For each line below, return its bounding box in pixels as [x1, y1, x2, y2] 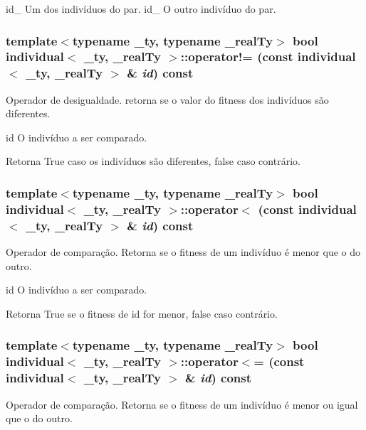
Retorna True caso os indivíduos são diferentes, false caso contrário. [6, 154, 300, 168]
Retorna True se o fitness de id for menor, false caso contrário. [6, 306, 278, 321]
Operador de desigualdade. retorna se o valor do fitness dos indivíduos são [6, 92, 329, 107]
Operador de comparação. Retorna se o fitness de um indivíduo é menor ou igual [6, 397, 358, 412]
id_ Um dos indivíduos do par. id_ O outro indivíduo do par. [6, 1, 276, 16]
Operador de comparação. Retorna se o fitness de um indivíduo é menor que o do [6, 244, 360, 259]
